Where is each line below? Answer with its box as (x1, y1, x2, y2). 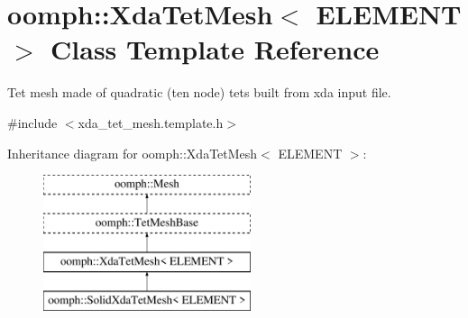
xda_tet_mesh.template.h (78, 113, 224, 132)
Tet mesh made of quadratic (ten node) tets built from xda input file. (7, 83, 391, 102)
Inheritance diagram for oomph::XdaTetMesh (7, 143, 258, 162)
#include (7, 113, 58, 132)
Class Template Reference (50, 31, 380, 68)
